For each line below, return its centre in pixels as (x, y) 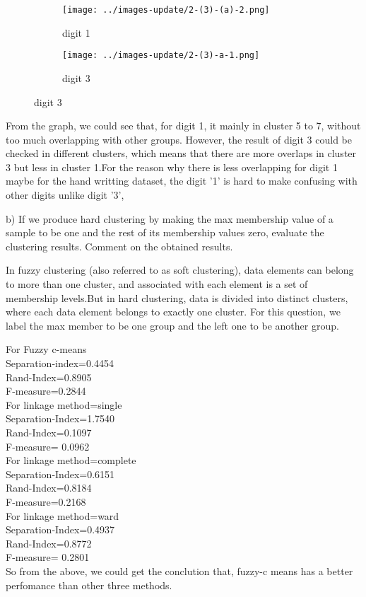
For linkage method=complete (71, 460)
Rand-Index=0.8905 (49, 377)
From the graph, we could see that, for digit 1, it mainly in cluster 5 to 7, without (183, 126)
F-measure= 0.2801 (48, 557)
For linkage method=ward (63, 515)
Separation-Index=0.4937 (60, 529)
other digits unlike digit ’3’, (65, 195)
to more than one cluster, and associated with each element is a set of (157, 284)
